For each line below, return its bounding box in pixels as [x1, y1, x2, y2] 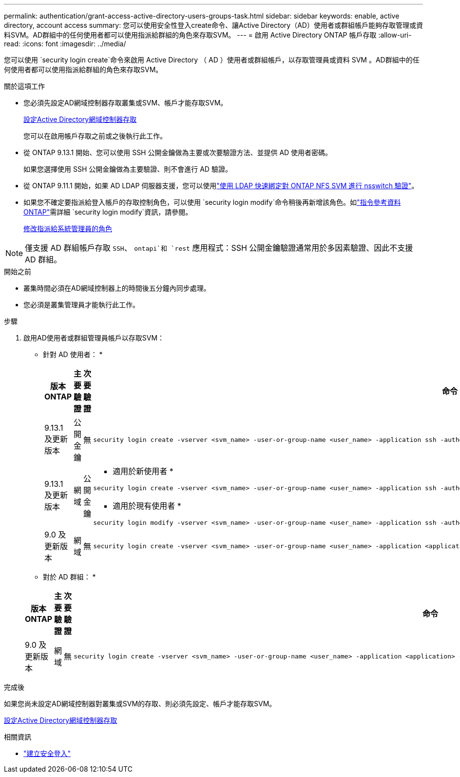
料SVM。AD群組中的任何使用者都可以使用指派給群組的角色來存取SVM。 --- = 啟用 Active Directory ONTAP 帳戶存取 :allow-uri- [4, 31, 412, 39]
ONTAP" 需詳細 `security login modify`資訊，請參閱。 [23, 208, 192, 216]
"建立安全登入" [23, 749, 71, 757]
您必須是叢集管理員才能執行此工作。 [23, 300, 139, 309]
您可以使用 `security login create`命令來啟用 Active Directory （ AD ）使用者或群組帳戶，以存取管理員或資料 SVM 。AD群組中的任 [4, 56, 420, 64]
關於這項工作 [4, 82, 45, 90]
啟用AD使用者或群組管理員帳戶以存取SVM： [23, 334, 165, 342]
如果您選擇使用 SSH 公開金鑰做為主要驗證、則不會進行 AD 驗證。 [23, 165, 232, 173]
